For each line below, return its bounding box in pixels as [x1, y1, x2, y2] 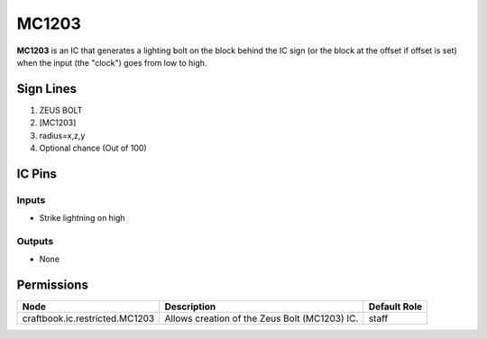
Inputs [16, 194, 46, 206]
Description [164, 300, 216, 313]
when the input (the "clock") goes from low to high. [16, 57, 207, 68]
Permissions [16, 278, 89, 293]
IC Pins [16, 166, 58, 181]
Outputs [16, 234, 54, 247]
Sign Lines [16, 81, 77, 96]
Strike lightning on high [39, 213, 125, 224]
